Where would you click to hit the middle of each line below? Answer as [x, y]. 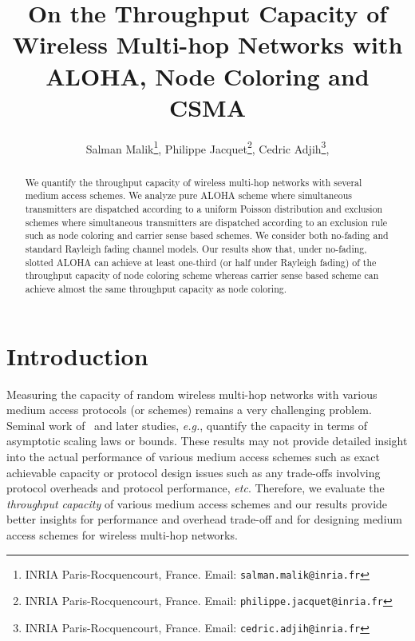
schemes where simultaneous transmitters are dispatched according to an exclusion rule [206, 222]
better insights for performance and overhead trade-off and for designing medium [204, 519]
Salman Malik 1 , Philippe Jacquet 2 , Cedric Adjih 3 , [207, 147]
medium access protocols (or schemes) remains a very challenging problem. [189, 410]
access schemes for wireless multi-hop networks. [122, 534]
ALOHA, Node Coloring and [207, 76]
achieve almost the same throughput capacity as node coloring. [156, 288]
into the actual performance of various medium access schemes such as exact [194, 456]
